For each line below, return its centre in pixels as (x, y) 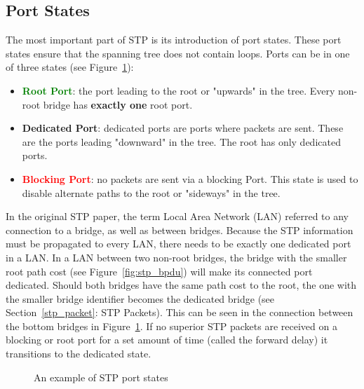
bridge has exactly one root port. (118, 104)
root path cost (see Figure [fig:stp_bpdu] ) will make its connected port (159, 271)
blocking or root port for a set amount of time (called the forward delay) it (167, 340)
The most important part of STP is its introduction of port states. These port (174, 40)
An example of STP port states (101, 377)
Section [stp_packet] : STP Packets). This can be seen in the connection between (180, 312)
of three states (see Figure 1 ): (70, 67)
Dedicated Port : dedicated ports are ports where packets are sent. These (183, 128)
